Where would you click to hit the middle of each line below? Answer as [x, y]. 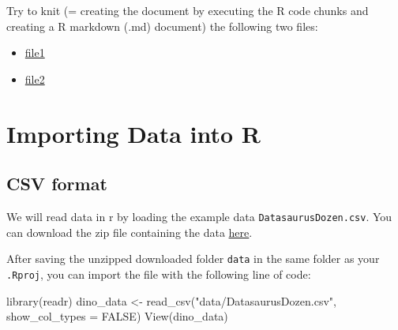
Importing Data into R [134, 133]
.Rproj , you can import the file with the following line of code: [159, 274]
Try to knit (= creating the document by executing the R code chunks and [188, 10]
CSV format [57, 184]
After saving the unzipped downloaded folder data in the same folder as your [193, 259]
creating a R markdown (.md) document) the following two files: [162, 26]
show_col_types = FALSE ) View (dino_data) [117, 316]
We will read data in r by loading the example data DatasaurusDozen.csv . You [199, 216]
